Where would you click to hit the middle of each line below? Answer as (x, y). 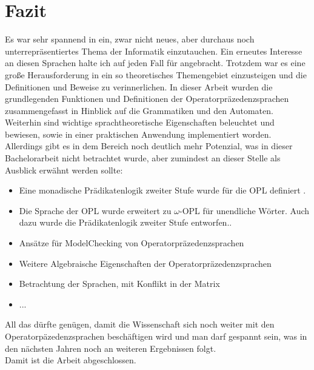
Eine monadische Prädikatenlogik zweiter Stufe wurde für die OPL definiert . (162, 190)
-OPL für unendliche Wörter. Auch (245, 210)
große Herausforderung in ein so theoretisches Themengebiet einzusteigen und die (156, 74)
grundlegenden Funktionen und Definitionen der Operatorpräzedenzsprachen (147, 99)
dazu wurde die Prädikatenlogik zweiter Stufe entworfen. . (125, 222)
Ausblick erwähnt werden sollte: (64, 170)
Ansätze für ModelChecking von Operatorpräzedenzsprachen (132, 243)
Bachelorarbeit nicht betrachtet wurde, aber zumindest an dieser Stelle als (143, 158)
